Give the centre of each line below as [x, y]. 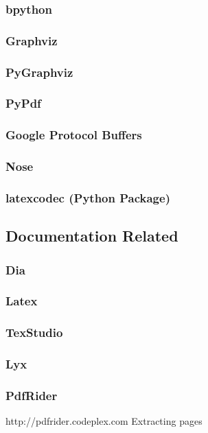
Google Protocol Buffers [74, 135]
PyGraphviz [39, 72]
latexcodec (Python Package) [88, 197]
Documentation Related [92, 236]
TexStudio [34, 332]
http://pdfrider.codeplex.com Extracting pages [104, 421]
